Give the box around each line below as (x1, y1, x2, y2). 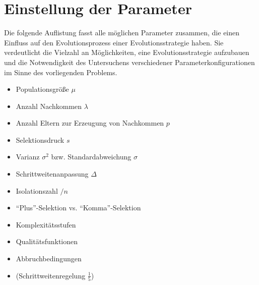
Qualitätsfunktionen (16, 236, 78, 247)
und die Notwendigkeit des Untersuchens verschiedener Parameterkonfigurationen (4, 56, 255, 67)
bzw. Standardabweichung (51, 151, 132, 162)
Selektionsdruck (16, 134, 64, 145)
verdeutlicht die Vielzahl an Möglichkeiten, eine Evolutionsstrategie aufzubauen (4, 47, 249, 58)
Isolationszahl (16, 185, 58, 196)
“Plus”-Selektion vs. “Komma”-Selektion (16, 202, 141, 213)
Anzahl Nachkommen (16, 100, 82, 111)
